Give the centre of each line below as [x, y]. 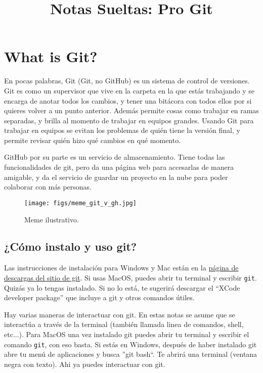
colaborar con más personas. [48, 187]
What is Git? [51, 56]
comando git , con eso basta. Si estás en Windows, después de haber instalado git [130, 344]
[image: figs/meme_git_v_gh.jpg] [80, 203]
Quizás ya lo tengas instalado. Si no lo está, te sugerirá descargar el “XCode [122, 287]
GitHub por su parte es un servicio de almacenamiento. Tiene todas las [115, 157]
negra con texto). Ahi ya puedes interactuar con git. [85, 364]
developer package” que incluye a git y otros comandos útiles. [99, 297]
